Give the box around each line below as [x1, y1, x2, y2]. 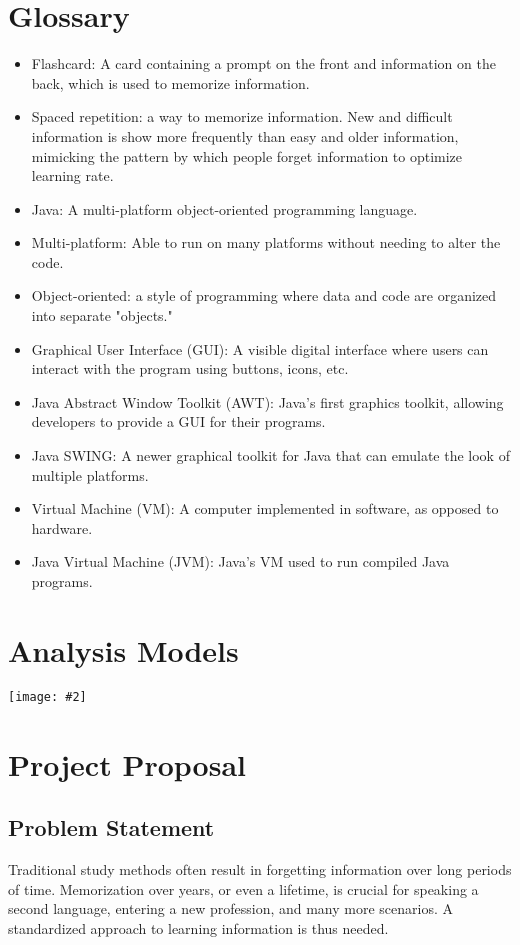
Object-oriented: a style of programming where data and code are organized [31, 285, 497, 306]
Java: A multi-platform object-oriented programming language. [31, 198, 418, 219]
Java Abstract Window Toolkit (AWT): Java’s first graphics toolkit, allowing [31, 391, 504, 412]
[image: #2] [8, 689, 87, 704]
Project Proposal [8, 743, 246, 784]
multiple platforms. [31, 464, 149, 485]
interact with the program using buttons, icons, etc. [31, 358, 349, 379]
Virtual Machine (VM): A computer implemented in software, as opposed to [31, 498, 499, 519]
